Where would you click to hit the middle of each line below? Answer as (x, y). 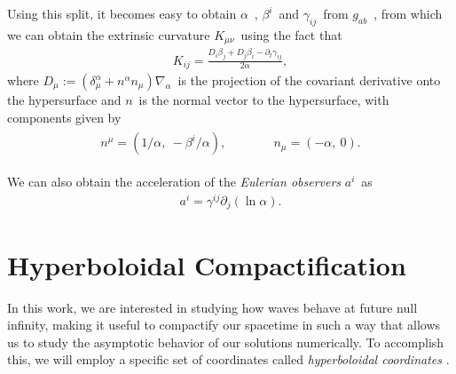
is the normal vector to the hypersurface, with (264, 99)
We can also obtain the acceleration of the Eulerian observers (174, 182)
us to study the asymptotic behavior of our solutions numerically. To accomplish (226, 342)
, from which (408, 13)
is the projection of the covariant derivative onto (309, 80)
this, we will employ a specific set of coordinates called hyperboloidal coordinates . (228, 359)
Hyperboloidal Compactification (207, 264)
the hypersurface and (64, 99)
